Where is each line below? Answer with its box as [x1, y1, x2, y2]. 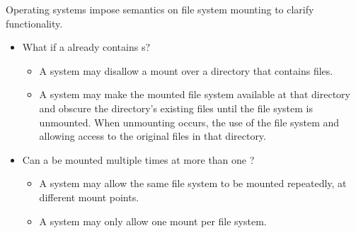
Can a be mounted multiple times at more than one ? [22, 152, 255, 167]
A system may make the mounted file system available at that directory [39, 87, 350, 102]
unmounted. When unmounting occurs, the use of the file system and [39, 114, 340, 129]
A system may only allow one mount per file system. [39, 213, 267, 228]
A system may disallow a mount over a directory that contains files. [39, 63, 333, 78]
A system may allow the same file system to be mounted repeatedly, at [39, 176, 347, 191]
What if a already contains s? [22, 40, 151, 54]
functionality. [6, 16, 63, 30]
